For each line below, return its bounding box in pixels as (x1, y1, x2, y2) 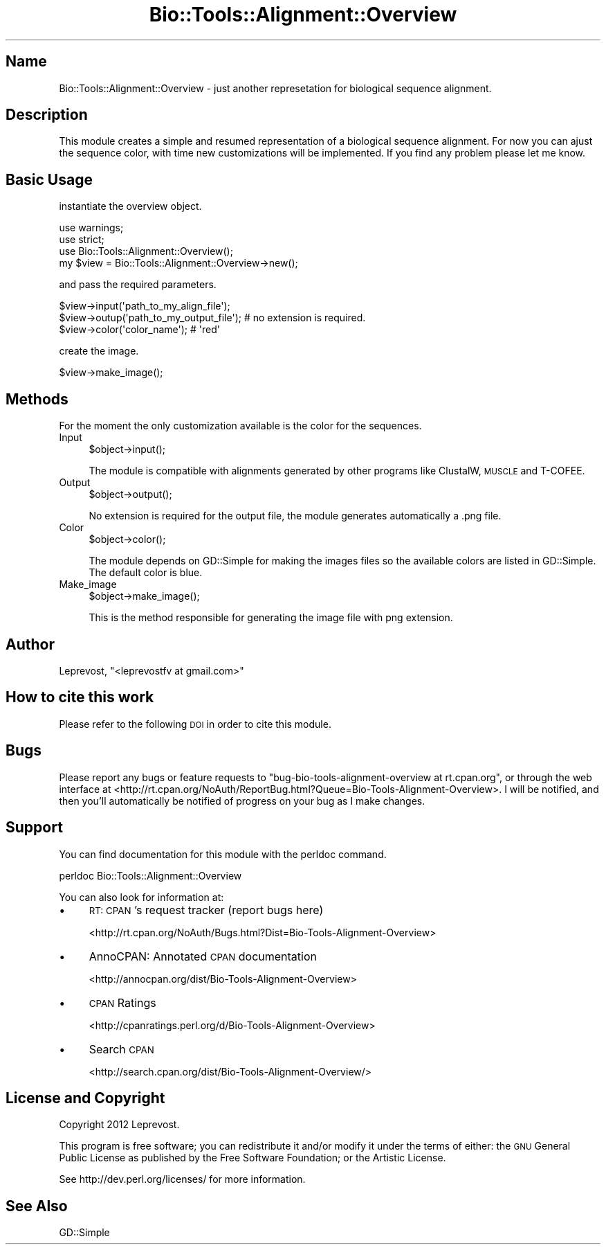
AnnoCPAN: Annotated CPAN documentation (89, 949, 317, 963)
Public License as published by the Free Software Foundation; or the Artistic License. (59, 1152, 446, 1164)
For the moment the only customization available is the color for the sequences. (59, 420, 422, 432)
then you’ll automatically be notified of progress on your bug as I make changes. (59, 794, 425, 807)
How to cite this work (6, 688, 154, 706)
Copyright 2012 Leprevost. (59, 1118, 180, 1131)
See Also (6, 1197, 68, 1215)
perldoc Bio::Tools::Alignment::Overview (59, 869, 242, 882)
